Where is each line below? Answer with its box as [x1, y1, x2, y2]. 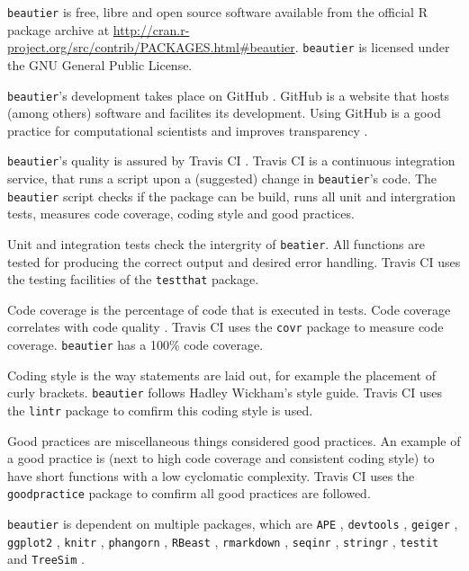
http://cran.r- [113, 20, 190, 39]
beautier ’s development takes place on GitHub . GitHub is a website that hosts [7, 85, 450, 104]
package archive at [7, 20, 110, 39]
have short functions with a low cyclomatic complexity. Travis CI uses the [7, 466, 415, 485]
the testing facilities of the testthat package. [7, 270, 259, 289]
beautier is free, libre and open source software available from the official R [7, 3, 428, 21]
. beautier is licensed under [294, 38, 450, 57]
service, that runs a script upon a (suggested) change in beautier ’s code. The [7, 169, 437, 187]
